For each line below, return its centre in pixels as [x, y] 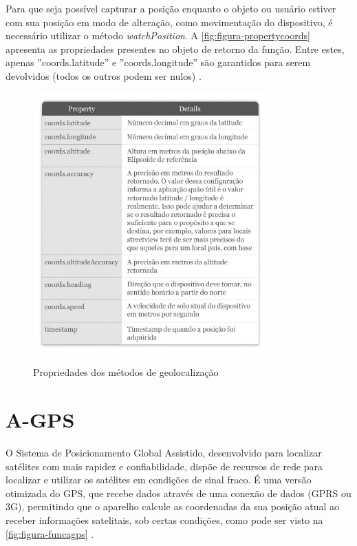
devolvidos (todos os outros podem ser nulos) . [104, 75]
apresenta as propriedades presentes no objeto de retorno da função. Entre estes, [175, 49]
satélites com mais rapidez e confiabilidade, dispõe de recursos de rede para [164, 466]
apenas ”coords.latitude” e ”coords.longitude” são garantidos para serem [158, 62]
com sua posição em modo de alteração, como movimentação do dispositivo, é [169, 22]
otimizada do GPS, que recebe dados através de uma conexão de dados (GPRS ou [178, 493]
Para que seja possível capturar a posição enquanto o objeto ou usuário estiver [171, 8]
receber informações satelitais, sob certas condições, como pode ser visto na [164, 520]
